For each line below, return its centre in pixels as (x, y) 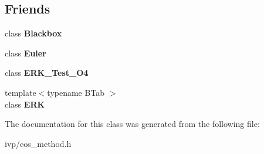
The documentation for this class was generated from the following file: (132, 124)
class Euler (26, 53)
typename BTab (76, 92)
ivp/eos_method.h (38, 143)
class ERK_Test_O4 (47, 73)
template (21, 92)
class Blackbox (33, 33)
